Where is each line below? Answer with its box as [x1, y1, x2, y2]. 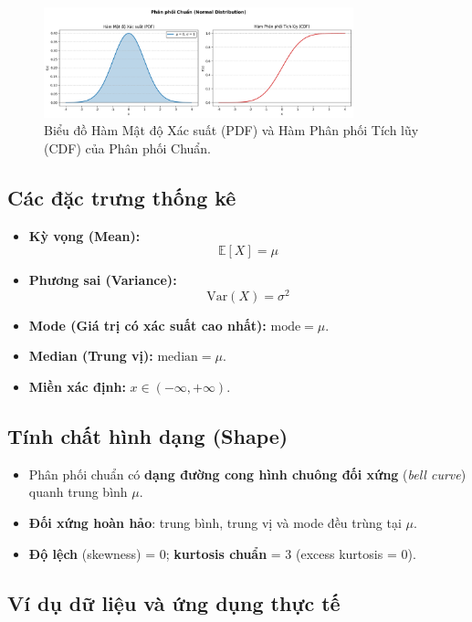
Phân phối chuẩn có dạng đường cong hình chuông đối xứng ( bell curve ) [28, 464, 467, 483]
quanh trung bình [28, 482, 128, 501]
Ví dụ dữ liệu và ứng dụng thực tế [7, 588, 341, 617]
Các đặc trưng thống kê [7, 183, 236, 211]
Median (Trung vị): [28, 346, 153, 365]
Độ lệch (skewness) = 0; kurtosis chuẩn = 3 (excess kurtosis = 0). [28, 543, 416, 563]
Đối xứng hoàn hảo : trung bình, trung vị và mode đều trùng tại [28, 512, 402, 532]
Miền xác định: [28, 377, 126, 395]
